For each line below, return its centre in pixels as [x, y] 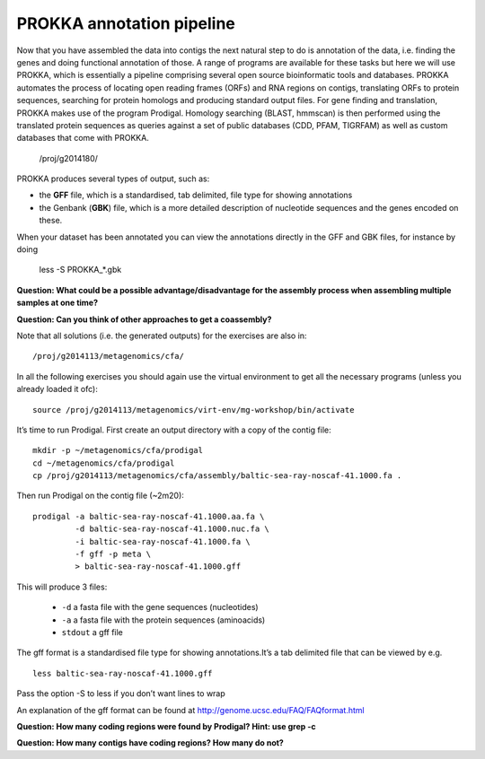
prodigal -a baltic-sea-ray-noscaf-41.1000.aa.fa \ [149, 516]
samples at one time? [57, 303]
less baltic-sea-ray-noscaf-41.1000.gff [123, 673]
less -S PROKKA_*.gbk [80, 270]
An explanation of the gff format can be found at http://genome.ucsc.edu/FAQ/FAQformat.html [190, 710]
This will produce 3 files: [62, 587]
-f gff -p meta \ [113, 554]
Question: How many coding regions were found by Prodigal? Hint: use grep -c [166, 726]
